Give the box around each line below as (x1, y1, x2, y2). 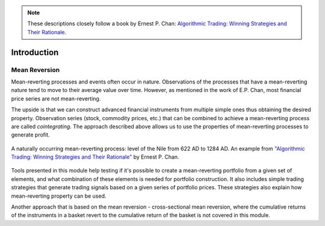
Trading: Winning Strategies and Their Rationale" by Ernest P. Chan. (11, 153, 180, 160)
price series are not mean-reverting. (11, 95, 101, 102)
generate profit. (11, 131, 51, 138)
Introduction (11, 47, 59, 57)
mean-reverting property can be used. (11, 192, 107, 200)
